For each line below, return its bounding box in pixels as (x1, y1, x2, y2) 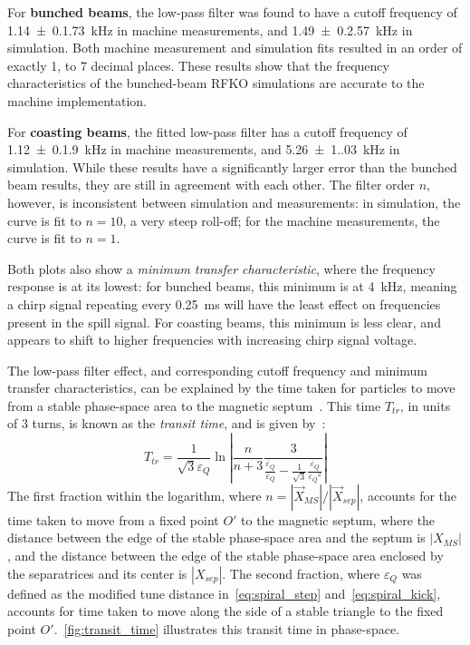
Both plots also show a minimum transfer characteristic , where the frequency (7, 259, 436, 278)
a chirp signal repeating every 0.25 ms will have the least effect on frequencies (7, 294, 441, 313)
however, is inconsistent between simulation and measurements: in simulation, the (7, 192, 461, 211)
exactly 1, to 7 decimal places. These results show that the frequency (7, 55, 389, 74)
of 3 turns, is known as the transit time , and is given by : (7, 414, 326, 433)
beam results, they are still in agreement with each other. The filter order (7, 175, 416, 194)
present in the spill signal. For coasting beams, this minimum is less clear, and (7, 312, 441, 331)
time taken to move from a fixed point (7, 510, 219, 529)
